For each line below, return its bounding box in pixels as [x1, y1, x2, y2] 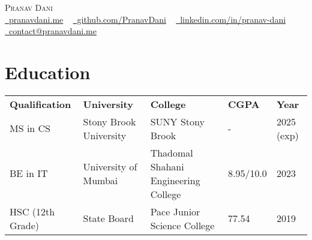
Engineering [150, 173, 200, 187]
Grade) [10, 218, 40, 232]
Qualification [10, 97, 71, 111]
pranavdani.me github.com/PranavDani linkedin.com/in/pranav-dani [8, 13, 286, 25]
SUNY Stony [150, 114, 205, 128]
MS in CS [10, 121, 51, 136]
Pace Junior [150, 204, 200, 218]
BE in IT [10, 166, 48, 181]
